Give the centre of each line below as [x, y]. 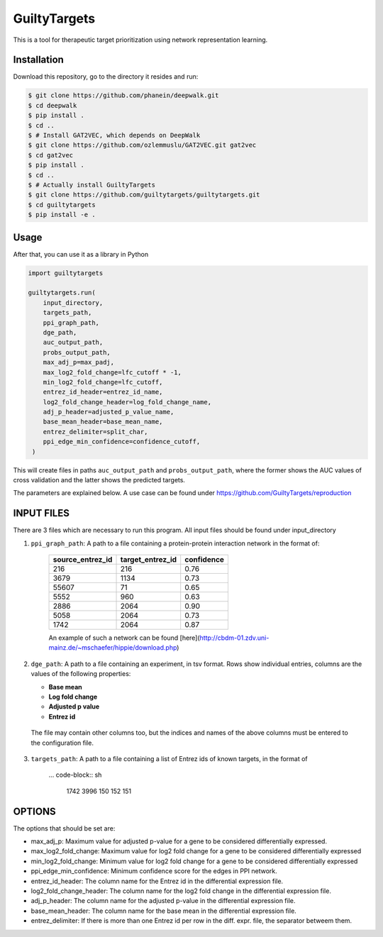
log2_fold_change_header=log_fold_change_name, [127, 402]
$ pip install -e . [62, 215]
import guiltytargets [66, 273]
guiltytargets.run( [62, 293]
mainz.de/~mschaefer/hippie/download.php [113, 648]
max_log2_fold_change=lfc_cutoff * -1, [112, 372]
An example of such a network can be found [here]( [124, 638]
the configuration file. [62, 743]
